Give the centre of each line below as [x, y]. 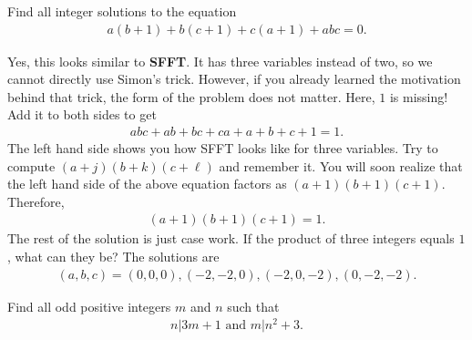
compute [31, 165]
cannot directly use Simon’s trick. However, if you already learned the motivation [234, 79]
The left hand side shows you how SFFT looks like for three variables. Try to [223, 148]
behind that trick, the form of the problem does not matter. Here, [191, 96]
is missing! [419, 96]
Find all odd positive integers [89, 306]
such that [253, 306]
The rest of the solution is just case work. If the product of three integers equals [231, 238]
